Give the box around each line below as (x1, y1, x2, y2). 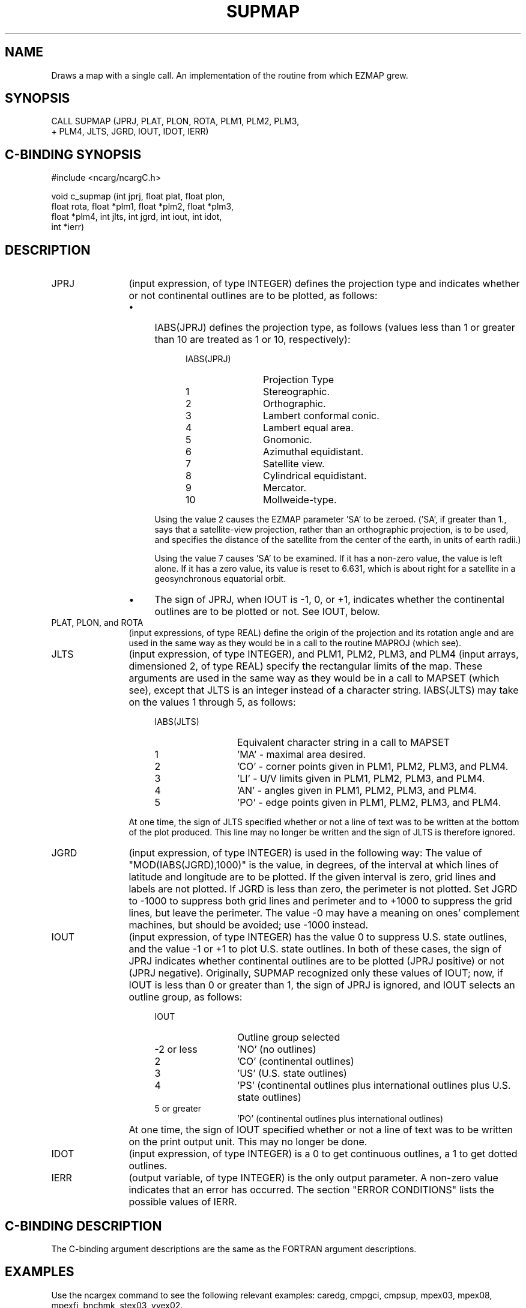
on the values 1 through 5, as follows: (128, 696, 296, 709)
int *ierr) (51, 222, 85, 232)
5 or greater (154, 1103, 201, 1114)
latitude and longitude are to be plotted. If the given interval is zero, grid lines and (128, 871, 496, 883)
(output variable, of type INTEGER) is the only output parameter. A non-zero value (128, 1172, 498, 1184)
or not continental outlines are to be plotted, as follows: (128, 289, 378, 302)
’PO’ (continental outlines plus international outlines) (237, 1113, 444, 1124)
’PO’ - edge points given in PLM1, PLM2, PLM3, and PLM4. (237, 796, 501, 809)
